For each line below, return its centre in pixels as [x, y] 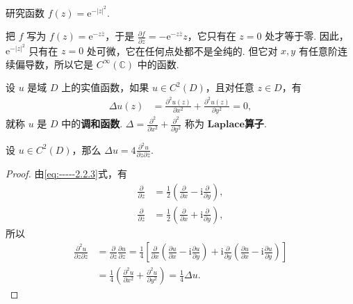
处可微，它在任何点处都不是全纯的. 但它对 [182, 50]
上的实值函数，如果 [105, 87]
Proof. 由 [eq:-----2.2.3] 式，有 [66, 174]
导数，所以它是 [59, 64]
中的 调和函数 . [92, 123]
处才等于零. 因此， [307, 36]
